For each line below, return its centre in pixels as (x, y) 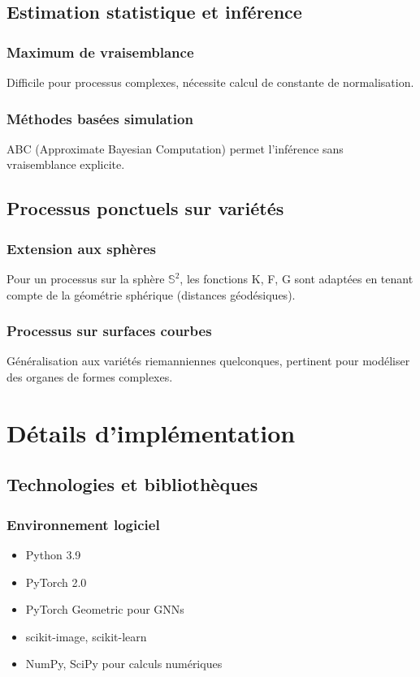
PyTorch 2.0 (56, 582)
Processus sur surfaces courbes (109, 331)
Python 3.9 (53, 554)
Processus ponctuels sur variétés (145, 208)
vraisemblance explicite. (66, 164)
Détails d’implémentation (151, 432)
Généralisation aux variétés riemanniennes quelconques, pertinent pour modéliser (208, 361)
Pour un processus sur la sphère (86, 278)
